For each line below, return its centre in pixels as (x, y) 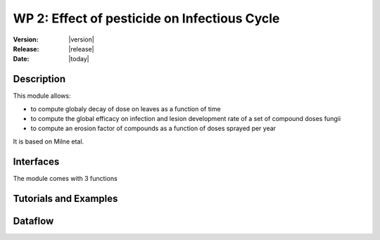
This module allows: (42, 96)
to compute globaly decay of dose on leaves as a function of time (126, 108)
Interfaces (36, 162)
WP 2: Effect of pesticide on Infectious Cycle (146, 18)
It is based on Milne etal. (49, 141)
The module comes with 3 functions (65, 178)
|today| (79, 59)
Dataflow (33, 221)
